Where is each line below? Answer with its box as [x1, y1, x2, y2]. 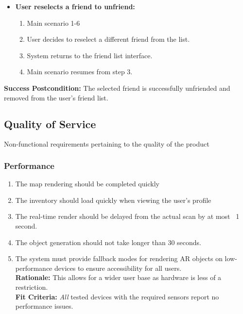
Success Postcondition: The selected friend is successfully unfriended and [4, 83, 230, 93]
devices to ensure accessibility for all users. [54, 263, 182, 273]
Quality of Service [4, 116, 96, 131]
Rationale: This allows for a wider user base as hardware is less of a [15, 272, 222, 282]
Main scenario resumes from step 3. [27, 66, 133, 77]
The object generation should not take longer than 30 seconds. [15, 237, 201, 247]
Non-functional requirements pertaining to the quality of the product [4, 139, 209, 149]
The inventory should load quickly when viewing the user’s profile [15, 195, 211, 205]
